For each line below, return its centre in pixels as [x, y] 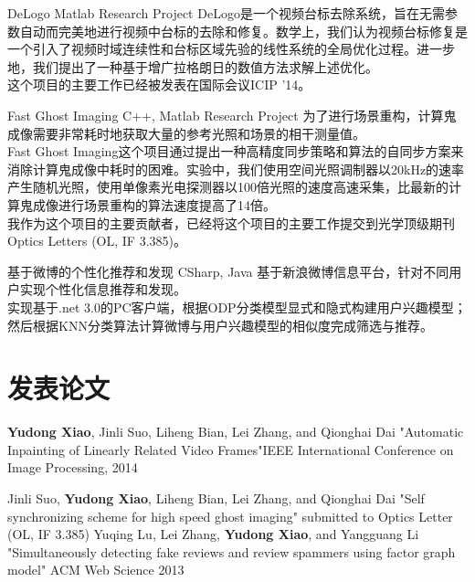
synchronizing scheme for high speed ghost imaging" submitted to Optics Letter [230, 516]
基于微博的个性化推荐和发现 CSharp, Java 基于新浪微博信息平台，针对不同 [228, 271]
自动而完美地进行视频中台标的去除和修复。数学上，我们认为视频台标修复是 [243, 31]
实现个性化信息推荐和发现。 [103, 289]
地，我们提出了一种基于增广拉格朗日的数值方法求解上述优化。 [193, 66]
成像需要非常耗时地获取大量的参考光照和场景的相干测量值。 [186, 133]
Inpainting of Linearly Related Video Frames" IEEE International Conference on [231, 449]
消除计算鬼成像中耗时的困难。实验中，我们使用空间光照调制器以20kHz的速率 [236, 169]
